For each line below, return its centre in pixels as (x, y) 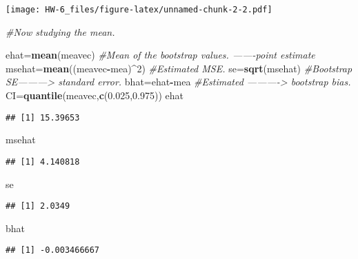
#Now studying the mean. (60, 31)
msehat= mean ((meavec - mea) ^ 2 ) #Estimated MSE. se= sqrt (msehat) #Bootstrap (179, 68)
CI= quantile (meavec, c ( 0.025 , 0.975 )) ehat (95, 95)
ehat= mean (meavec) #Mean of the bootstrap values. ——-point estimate (160, 55)
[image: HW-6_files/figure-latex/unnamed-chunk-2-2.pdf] (139, 10)
